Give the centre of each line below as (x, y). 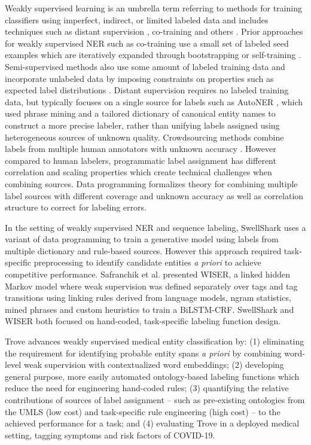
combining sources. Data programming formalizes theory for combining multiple (151, 183)
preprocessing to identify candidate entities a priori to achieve (147, 262)
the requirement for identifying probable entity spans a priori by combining (143, 353)
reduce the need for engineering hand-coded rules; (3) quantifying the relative (147, 388)
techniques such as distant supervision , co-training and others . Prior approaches (154, 31)
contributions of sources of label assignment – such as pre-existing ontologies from (155, 400)
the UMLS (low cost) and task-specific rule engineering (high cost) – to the (143, 411)
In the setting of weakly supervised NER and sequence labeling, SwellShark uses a (155, 227)
